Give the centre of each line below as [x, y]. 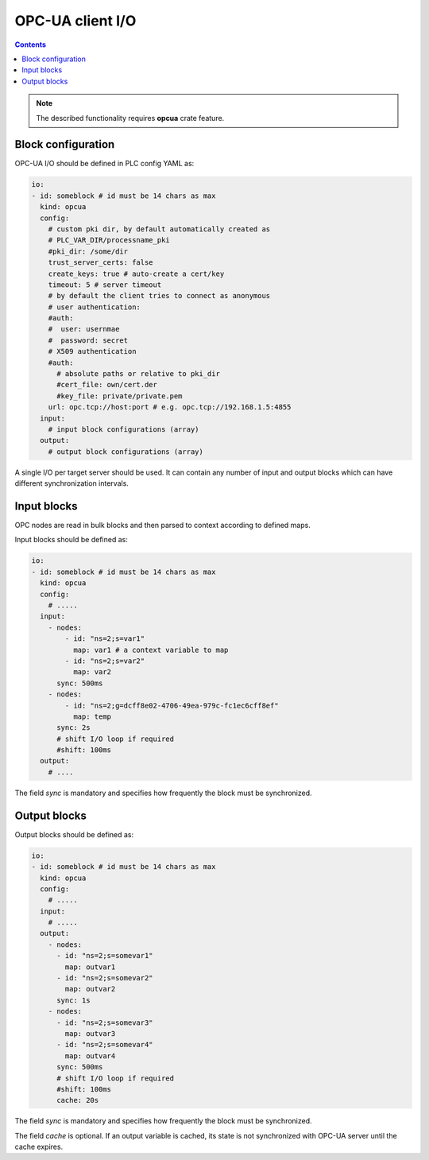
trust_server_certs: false [101, 263]
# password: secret [88, 340]
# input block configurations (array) [124, 429]
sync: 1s [73, 1000]
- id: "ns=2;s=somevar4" [105, 1045]
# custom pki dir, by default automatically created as [159, 229]
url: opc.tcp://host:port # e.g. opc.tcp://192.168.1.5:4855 [170, 407]
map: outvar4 [90, 1056]
